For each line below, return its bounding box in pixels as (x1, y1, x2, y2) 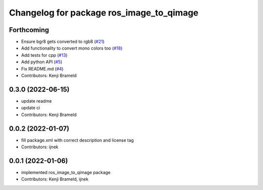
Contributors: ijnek (21, 144, 58, 150)
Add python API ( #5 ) (21, 59, 63, 65)
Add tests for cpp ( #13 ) (21, 52, 68, 58)
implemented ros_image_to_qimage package (21, 169, 111, 175)
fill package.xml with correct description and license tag (21, 137, 134, 143)
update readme (21, 98, 52, 104)
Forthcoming (9, 26, 49, 34)
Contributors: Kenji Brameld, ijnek (21, 176, 89, 182)
